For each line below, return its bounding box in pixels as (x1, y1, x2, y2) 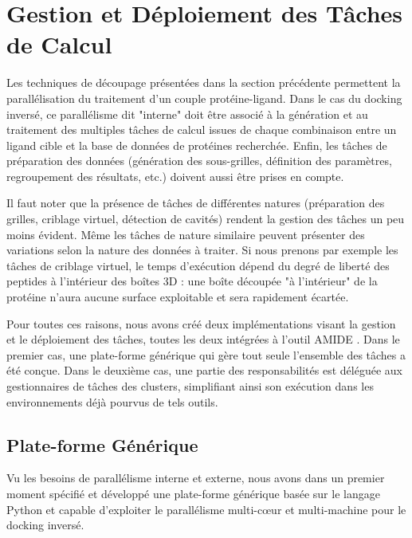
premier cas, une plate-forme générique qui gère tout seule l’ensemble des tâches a (6, 346, 406, 363)
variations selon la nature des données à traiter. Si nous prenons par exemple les (6, 242, 398, 258)
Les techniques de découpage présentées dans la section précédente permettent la (6, 74, 401, 91)
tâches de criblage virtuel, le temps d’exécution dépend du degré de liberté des (6, 257, 390, 273)
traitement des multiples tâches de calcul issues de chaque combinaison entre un (6, 121, 397, 138)
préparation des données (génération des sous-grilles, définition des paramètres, (6, 152, 392, 169)
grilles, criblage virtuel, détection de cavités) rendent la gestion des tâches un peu (6, 210, 405, 227)
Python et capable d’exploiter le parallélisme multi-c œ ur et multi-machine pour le (6, 501, 406, 517)
